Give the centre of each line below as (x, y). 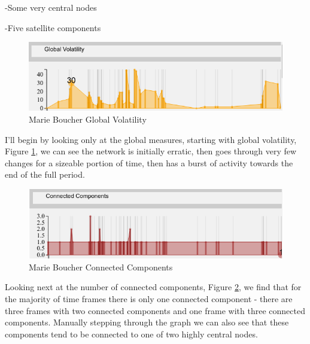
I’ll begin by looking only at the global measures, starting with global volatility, (151, 139)
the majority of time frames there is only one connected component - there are (149, 299)
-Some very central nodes (51, 7)
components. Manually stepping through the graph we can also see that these (147, 322)
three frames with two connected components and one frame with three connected (155, 310)
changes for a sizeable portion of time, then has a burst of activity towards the (149, 162)
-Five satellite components (53, 27)
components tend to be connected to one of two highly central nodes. (131, 334)
